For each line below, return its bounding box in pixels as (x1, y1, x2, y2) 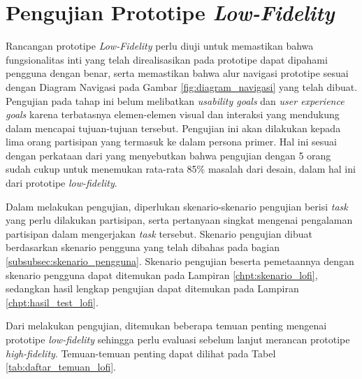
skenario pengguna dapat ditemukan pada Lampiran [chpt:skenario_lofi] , (6, 267, 318, 282)
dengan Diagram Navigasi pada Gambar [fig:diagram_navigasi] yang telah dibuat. (6, 79, 358, 94)
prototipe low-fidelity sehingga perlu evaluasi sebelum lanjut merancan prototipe (6, 332, 350, 346)
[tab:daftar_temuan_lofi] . (6, 359, 116, 374)
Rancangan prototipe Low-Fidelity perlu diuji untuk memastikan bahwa (6, 38, 314, 53)
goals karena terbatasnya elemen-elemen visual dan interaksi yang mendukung (6, 107, 340, 122)
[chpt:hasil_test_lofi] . (6, 294, 99, 309)
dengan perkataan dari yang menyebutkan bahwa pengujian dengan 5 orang (6, 148, 331, 162)
